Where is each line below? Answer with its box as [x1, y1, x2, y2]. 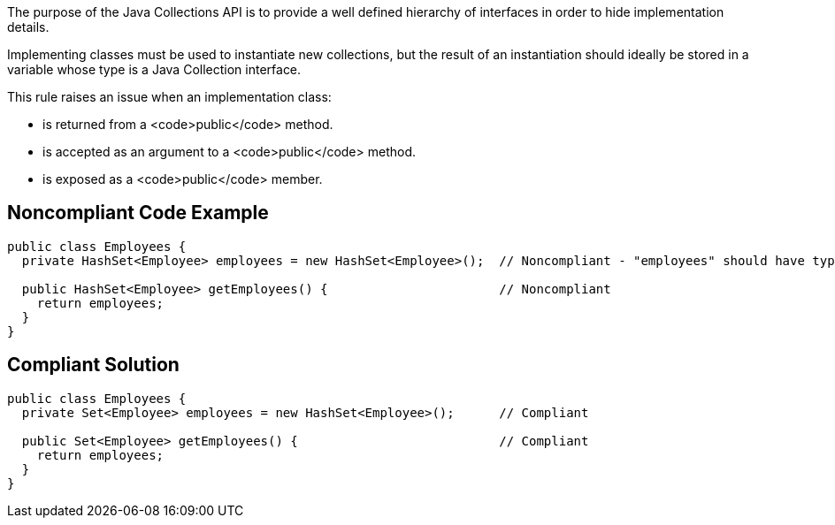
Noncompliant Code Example [7, 202, 269, 224]
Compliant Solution [7, 354, 180, 377]
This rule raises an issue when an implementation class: [7, 89, 332, 104]
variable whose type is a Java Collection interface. [7, 62, 302, 77]
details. [7, 19, 50, 34]
